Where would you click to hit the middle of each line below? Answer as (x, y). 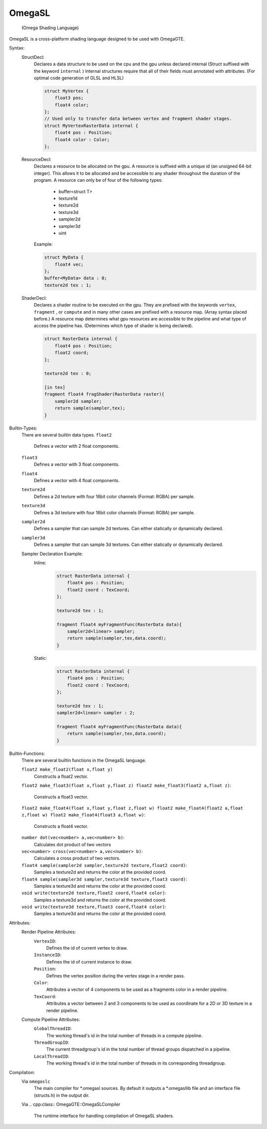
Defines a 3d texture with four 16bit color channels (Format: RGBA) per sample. (114, 512)
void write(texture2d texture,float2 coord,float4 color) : (94, 893)
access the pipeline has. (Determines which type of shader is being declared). (113, 326)
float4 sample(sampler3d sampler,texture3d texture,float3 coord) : (104, 879)
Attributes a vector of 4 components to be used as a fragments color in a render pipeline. (137, 990)
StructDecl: (33, 57)
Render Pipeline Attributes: (49, 932)
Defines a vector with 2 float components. (77, 446)
